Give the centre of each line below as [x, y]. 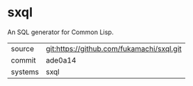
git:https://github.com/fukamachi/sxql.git [114, 48]
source [22, 48]
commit [23, 60]
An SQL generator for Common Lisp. [61, 32]
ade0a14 [61, 60]
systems [25, 72]
